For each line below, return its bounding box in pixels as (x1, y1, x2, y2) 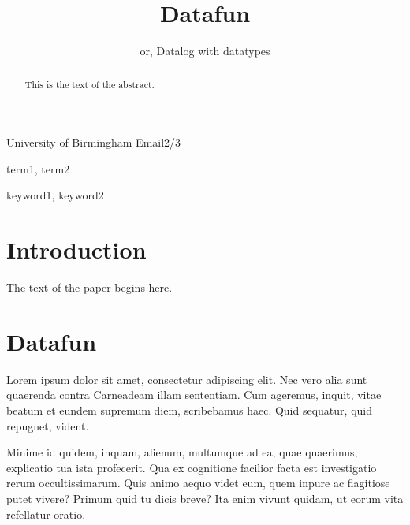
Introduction (6, 233, 147, 266)
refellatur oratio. (6, 505, 86, 522)
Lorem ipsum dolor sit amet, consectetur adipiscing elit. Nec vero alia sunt (6, 370, 367, 387)
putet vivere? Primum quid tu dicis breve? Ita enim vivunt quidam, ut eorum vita (6, 490, 404, 506)
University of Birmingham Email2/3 (6, 134, 181, 151)
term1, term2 (6, 160, 70, 177)
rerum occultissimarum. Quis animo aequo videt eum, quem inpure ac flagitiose (6, 475, 390, 491)
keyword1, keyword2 (6, 187, 104, 203)
